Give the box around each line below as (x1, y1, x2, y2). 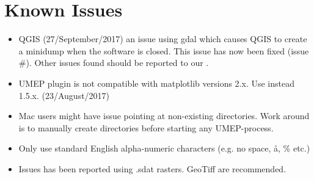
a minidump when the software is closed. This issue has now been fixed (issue (18, 44, 309, 57)
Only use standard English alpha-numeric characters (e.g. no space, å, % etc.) (18, 142, 310, 155)
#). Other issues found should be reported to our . (18, 56, 209, 69)
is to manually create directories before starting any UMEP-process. (18, 121, 274, 134)
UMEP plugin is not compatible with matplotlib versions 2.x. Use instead (18, 76, 294, 89)
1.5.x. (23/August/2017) (18, 89, 110, 101)
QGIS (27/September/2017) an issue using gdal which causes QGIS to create (18, 32, 307, 45)
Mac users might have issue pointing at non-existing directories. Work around (18, 109, 310, 122)
